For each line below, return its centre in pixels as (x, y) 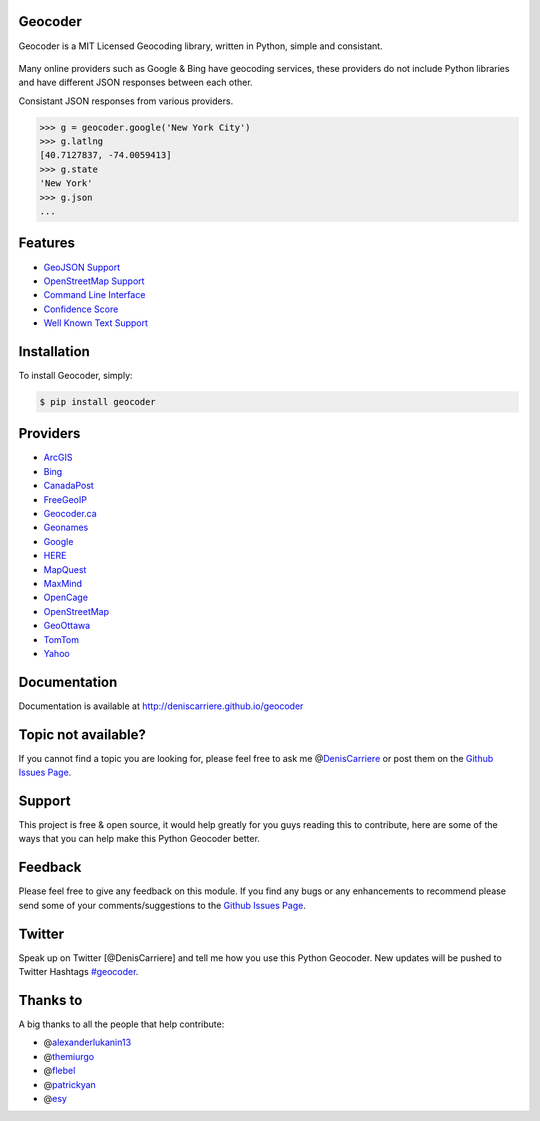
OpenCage (66, 597)
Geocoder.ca (70, 514)
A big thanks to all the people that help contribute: (121, 1024)
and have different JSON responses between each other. (136, 82)
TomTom (61, 639)
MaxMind (63, 583)
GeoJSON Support (82, 267)
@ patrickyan (70, 1084)
